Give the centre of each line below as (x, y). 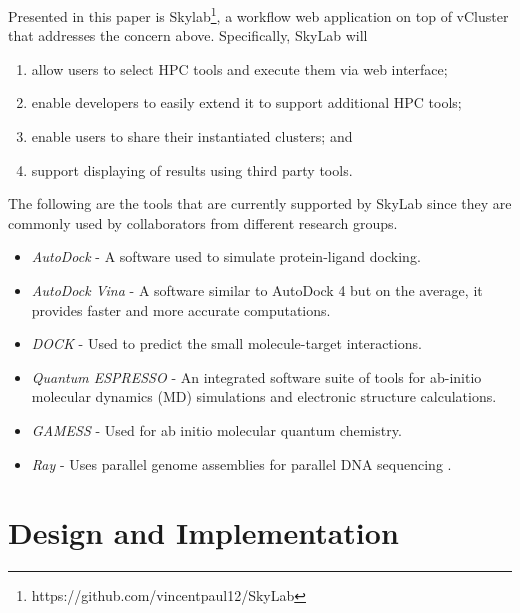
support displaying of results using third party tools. (192, 169)
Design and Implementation (203, 532)
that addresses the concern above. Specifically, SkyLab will (188, 35)
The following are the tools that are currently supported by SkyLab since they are (260, 203)
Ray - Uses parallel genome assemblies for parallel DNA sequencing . (241, 463)
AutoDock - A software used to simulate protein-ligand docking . (226, 256)
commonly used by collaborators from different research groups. (203, 222)
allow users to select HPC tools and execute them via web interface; (239, 68)
